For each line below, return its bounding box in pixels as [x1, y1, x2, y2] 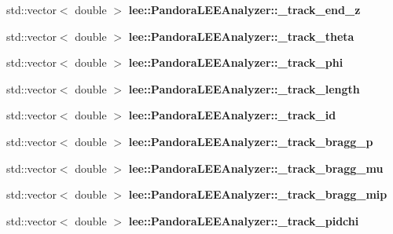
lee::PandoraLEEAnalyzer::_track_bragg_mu [128, 159, 384, 176]
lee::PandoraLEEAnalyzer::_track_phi [128, 54, 343, 71]
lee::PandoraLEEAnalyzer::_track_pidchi [128, 212, 359, 229]
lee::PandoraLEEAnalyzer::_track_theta [128, 27, 354, 44]
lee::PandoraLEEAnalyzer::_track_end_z [128, 2, 361, 17]
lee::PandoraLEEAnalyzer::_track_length [128, 80, 360, 97]
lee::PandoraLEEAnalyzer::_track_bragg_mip [128, 186, 387, 203]
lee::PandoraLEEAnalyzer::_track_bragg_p [128, 133, 373, 149]
